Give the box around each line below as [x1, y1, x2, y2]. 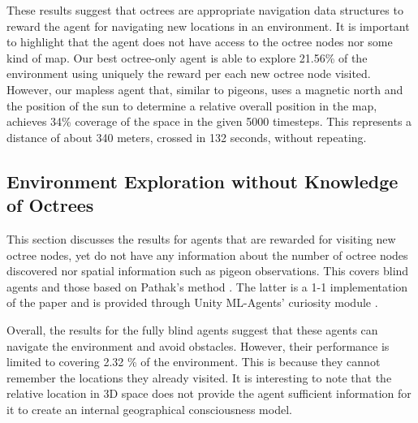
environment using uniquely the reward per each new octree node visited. [6, 65, 371, 82]
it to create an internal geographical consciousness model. [6, 400, 292, 417]
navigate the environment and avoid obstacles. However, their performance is [6, 337, 390, 354]
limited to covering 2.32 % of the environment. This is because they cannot [6, 353, 381, 370]
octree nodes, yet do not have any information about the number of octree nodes [6, 246, 408, 263]
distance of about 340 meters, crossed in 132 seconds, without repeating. [6, 128, 367, 145]
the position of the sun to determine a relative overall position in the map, [6, 97, 377, 114]
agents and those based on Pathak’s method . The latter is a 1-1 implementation [6, 278, 408, 295]
